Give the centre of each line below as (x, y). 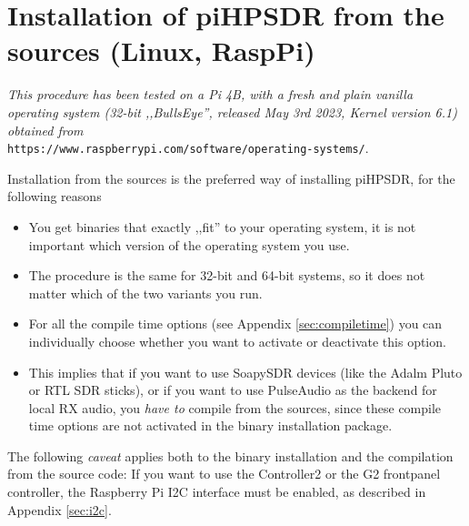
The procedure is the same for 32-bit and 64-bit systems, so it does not (227, 275)
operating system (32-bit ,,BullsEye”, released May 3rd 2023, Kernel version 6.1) (232, 111)
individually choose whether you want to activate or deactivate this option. (237, 341)
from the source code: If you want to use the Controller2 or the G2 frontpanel (224, 474)
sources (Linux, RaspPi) (161, 51)
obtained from (45, 130)
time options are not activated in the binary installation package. (210, 425)
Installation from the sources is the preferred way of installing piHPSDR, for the (231, 178)
